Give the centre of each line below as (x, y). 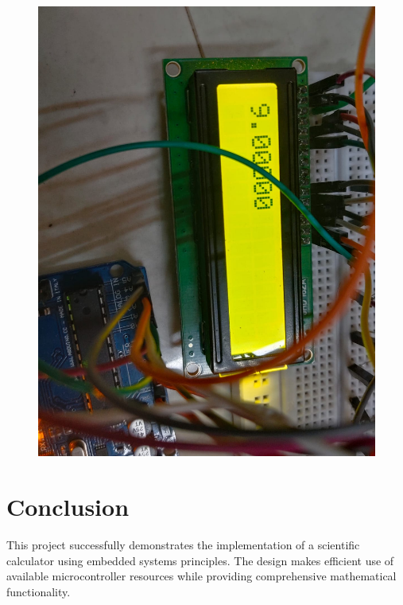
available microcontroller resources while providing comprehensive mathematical (201, 576)
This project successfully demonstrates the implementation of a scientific (183, 545)
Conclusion (68, 507)
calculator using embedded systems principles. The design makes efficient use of (200, 560)
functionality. (39, 591)
